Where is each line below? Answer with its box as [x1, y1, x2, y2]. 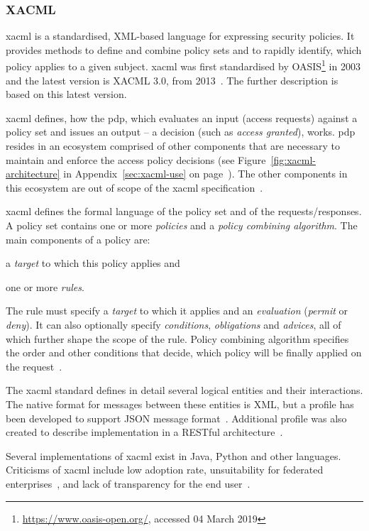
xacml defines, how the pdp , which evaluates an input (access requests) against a [6, 110, 358, 125]
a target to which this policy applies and [6, 256, 180, 270]
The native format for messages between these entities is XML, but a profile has [6, 396, 354, 411]
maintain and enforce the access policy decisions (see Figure [6, 152, 266, 167]
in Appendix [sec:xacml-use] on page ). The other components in [63, 166, 348, 181]
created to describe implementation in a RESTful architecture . [6, 425, 283, 439]
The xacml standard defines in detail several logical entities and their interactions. [6, 383, 363, 398]
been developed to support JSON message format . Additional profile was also [6, 410, 347, 425]
